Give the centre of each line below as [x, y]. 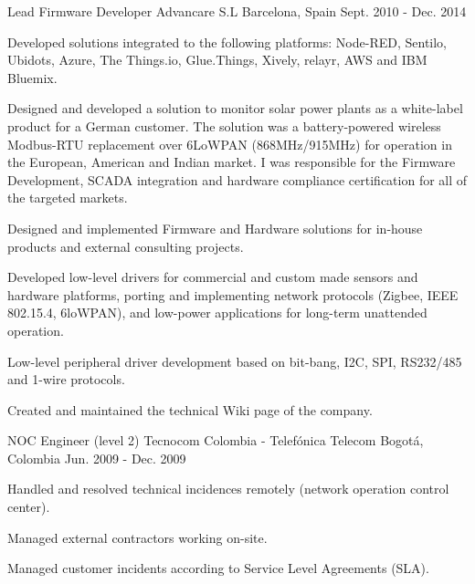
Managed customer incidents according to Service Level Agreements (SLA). [218, 568]
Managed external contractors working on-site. [137, 537]
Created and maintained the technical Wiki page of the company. [190, 409]
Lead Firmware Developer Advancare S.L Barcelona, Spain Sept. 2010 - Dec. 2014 [237, 11]
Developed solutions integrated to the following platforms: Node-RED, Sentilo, [227, 42]
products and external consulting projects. [126, 246]
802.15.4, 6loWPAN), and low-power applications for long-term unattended [217, 313]
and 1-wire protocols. [66, 379]
